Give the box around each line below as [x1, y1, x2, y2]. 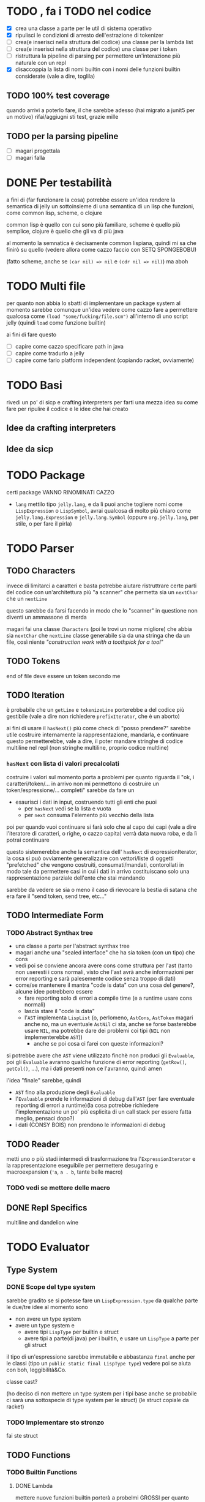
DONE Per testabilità [6, 176, 112, 190]
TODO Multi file [6, 279, 86, 293]
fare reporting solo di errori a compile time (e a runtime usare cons [24, 994, 193, 1002]
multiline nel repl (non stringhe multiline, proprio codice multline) [6, 744, 170, 752]
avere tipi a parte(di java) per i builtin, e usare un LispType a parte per [24, 1334, 199, 1342]
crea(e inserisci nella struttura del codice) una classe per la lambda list [15, 39, 194, 46]
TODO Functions [6, 1450, 71, 1460]
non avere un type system [15, 1315, 81, 1323]
